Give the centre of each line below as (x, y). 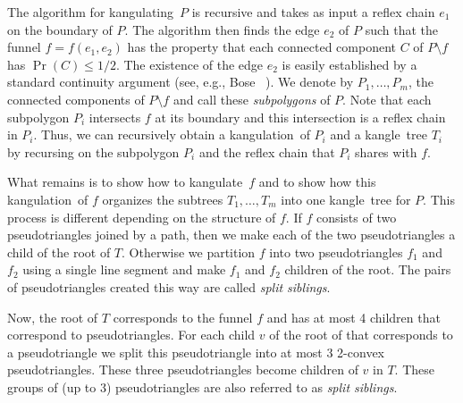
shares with (386, 151)
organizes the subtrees (163, 199)
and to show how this (317, 182)
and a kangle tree (379, 134)
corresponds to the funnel (183, 317)
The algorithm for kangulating (91, 12)
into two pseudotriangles (336, 252)
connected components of (76, 99)
